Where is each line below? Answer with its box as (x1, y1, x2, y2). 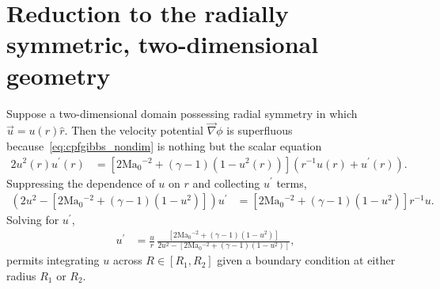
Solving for (6, 211, 59, 228)
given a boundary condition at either (217, 252, 396, 268)
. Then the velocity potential (64, 122, 203, 139)
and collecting (192, 174, 260, 191)
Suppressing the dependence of (6, 174, 155, 191)
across (112, 252, 142, 268)
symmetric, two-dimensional (6, 28, 319, 60)
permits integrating (6, 252, 100, 268)
